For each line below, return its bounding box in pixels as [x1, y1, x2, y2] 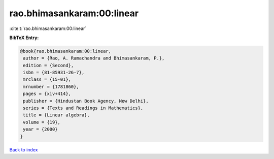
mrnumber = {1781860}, [23, 84, 80, 89]
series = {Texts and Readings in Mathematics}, [23, 105, 144, 111]
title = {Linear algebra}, [23, 112, 90, 118]
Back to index [9, 146, 38, 152]
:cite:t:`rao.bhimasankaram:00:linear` [9, 25, 87, 31]
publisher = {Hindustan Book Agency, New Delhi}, [23, 98, 149, 104]
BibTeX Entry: [9, 35, 39, 41]
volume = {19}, [23, 119, 61, 125]
